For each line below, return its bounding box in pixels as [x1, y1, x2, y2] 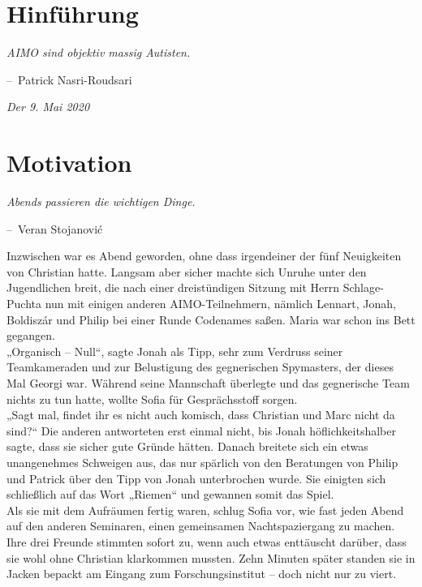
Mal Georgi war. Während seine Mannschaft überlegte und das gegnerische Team [6, 374, 410, 391]
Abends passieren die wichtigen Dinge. [6, 193, 196, 210]
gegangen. [6, 327, 55, 344]
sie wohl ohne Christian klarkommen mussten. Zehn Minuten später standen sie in [6, 549, 416, 566]
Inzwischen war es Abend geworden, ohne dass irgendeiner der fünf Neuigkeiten [6, 247, 402, 264]
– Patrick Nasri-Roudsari [6, 71, 132, 88]
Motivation [6, 146, 132, 179]
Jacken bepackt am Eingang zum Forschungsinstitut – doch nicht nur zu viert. [6, 565, 397, 582]
